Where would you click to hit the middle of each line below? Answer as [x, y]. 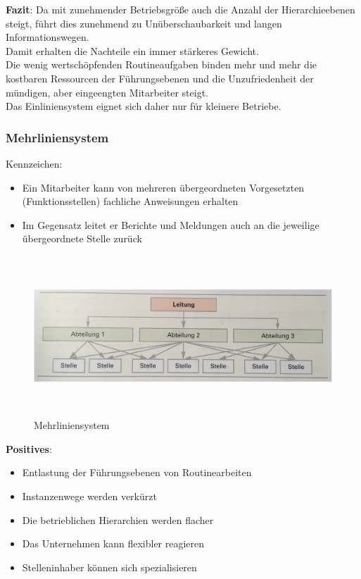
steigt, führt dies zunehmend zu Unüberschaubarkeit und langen [144, 23]
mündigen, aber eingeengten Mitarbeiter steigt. [107, 92]
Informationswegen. [47, 37]
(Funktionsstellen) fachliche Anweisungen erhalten [130, 201]
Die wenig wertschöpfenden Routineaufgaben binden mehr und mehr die [161, 64]
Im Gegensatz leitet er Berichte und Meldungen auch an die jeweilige [171, 224]
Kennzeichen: [34, 163]
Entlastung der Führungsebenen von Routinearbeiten [137, 472]
